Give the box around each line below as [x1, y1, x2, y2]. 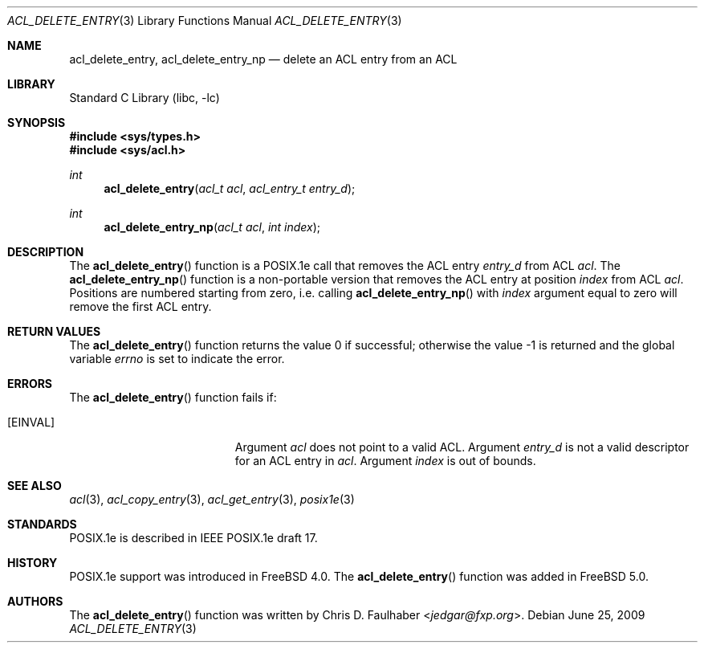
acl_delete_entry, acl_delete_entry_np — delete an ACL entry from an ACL [69, 52, 458, 66]
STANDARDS [7, 517, 77, 531]
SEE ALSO [7, 479, 62, 492]
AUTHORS [7, 594, 63, 608]
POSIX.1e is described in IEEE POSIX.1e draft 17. [69, 531, 318, 545]
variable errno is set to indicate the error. [69, 352, 285, 365]
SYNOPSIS [7, 116, 66, 129]
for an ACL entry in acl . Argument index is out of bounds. [234, 454, 536, 467]
